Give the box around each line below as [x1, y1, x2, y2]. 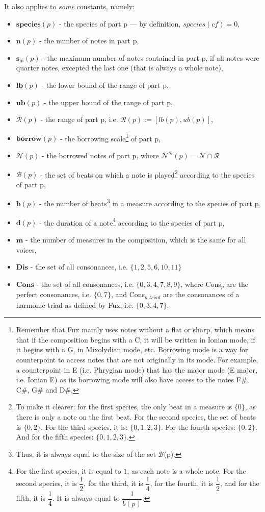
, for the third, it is [84, 478, 143, 489]
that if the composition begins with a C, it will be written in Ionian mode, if [16, 334, 255, 345]
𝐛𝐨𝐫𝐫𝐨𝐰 [16, 135, 42, 143]
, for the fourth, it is [150, 478, 214, 489]
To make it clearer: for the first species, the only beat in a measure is [16, 401, 232, 412]
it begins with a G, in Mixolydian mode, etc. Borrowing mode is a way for [16, 344, 248, 355]
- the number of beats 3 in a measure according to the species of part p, [39, 197, 261, 209]
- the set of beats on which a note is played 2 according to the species [40, 167, 255, 180]
